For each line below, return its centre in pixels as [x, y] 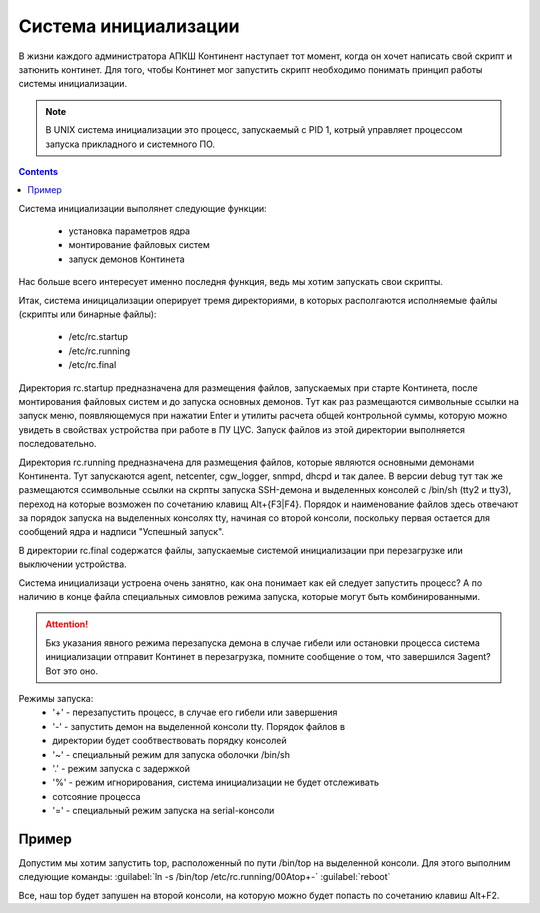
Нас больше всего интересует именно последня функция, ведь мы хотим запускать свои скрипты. [231, 282]
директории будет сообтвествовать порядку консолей [169, 741]
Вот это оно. [72, 671]
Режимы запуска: [56, 698]
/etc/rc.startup [98, 337]
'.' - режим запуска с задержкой [121, 768]
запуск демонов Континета [126, 259]
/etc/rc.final [92, 365]
